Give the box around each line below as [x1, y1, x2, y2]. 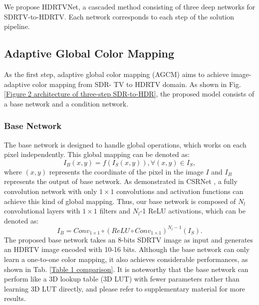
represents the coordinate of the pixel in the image [49, 166, 204, 176]
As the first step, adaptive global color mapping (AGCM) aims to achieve [4, 68, 229, 79]
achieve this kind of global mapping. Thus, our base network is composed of [4, 195, 236, 206]
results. [4, 293, 26, 303]
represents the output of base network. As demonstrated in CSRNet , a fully [4, 176, 238, 186]
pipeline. [4, 21, 30, 31]
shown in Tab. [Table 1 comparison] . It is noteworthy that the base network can [4, 263, 249, 274]
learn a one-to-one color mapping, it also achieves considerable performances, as [4, 254, 248, 264]
